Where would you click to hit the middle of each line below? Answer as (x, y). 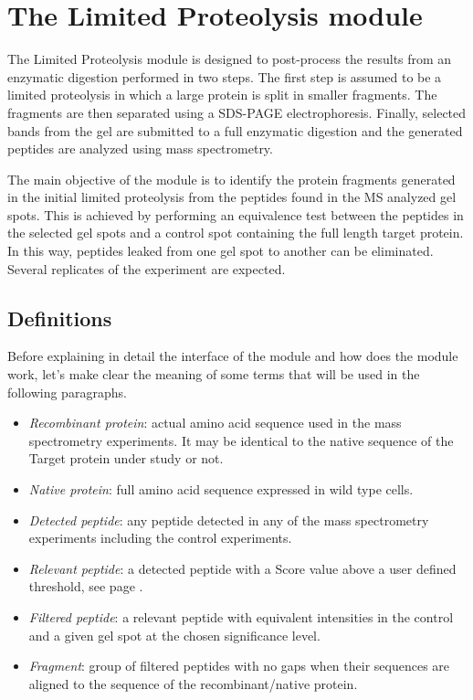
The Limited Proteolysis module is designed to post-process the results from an (230, 59)
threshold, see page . (86, 586)
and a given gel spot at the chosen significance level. (174, 635)
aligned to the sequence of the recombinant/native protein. (193, 683)
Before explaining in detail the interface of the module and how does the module (233, 356)
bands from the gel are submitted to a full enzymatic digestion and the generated (235, 130)
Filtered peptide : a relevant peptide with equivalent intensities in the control (241, 616)
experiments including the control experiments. (160, 538)
